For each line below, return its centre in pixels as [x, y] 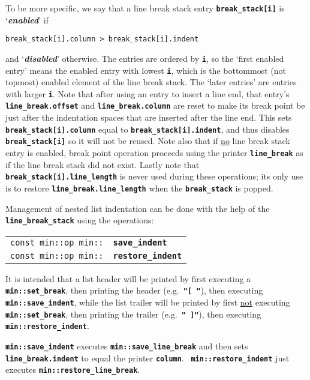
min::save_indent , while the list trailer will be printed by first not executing [148, 302]
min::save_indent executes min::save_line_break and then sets [127, 346]
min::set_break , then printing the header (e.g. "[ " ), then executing [134, 290]
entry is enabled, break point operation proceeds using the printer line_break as [154, 153]
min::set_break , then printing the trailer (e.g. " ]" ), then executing [133, 314]
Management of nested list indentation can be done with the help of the [138, 208]
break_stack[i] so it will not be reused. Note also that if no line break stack [148, 141]
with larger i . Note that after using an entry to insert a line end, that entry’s [148, 93]
